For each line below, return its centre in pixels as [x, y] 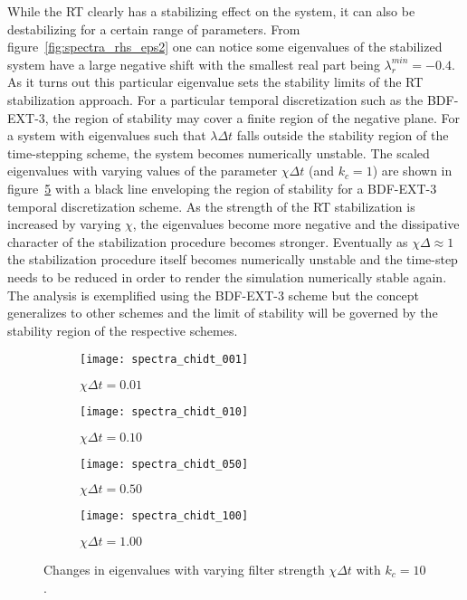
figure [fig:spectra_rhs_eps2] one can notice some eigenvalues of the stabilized [225, 47]
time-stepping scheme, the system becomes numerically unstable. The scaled [219, 152]
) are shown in [412, 171]
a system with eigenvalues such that [107, 135]
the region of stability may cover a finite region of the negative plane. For [256, 117]
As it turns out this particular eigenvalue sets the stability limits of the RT [215, 82]
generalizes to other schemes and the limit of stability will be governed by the [223, 313]
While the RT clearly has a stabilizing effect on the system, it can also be [211, 11]
